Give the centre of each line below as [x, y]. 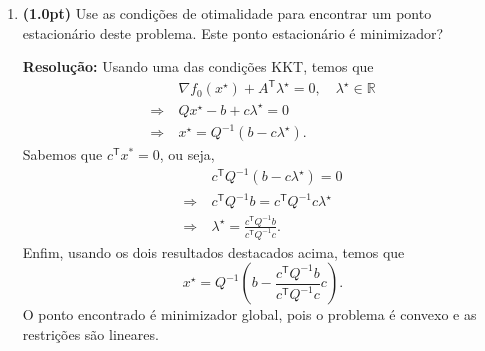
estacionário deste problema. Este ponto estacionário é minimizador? [233, 32]
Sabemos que [62, 154]
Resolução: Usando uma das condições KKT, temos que [198, 66]
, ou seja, [187, 154]
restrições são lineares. [90, 334]
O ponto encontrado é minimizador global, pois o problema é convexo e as [249, 314]
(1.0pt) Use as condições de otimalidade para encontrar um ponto [227, 13]
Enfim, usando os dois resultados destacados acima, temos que [213, 251]
